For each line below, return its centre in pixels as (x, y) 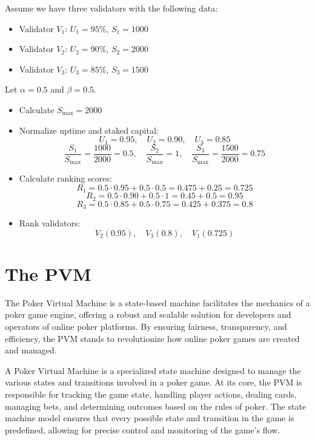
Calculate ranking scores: (65, 178)
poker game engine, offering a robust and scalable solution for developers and (148, 314)
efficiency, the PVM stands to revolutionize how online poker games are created (152, 338)
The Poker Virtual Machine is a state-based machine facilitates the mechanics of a (157, 302)
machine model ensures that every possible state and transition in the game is (150, 418)
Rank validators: (50, 223)
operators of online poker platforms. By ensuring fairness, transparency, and (146, 326)
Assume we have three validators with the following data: (111, 8)
